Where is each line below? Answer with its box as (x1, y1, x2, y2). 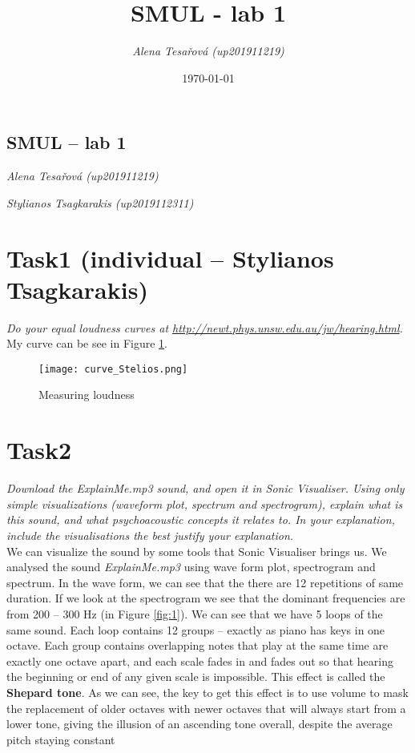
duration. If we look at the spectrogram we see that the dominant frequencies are (6, 590, 405, 606)
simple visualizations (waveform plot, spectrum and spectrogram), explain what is (6, 495, 403, 512)
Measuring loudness (38, 386, 135, 403)
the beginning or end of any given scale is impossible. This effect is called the (6, 668, 385, 685)
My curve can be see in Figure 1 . (6, 335, 168, 352)
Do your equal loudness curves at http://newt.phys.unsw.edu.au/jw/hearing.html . (6, 319, 403, 336)
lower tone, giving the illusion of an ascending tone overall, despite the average (6, 715, 393, 732)
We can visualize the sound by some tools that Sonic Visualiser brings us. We (6, 542, 387, 559)
